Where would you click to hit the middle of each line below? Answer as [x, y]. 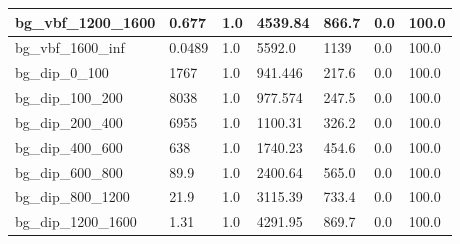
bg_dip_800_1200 [72, 196]
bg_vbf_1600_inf [70, 47]
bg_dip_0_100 [62, 72]
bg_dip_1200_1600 [76, 221]
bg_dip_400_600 [69, 146]
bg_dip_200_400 [69, 121]
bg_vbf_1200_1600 [85, 21]
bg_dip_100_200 [69, 97]
